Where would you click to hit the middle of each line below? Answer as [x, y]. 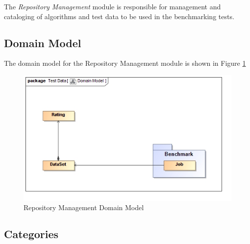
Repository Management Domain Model [84, 207]
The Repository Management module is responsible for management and [112, 6]
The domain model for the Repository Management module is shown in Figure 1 [125, 63]
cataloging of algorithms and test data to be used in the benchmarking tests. [119, 16]
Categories [31, 234]
